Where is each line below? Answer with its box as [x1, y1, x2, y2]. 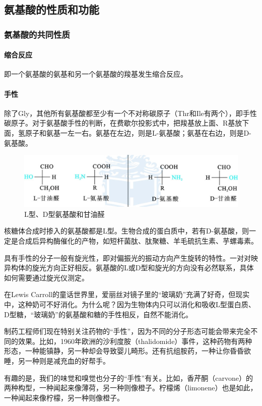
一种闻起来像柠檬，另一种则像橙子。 [4, 392, 124, 402]
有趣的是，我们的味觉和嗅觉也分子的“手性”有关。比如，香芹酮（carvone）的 [4, 372, 253, 383]
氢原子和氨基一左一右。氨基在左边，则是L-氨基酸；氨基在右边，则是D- [18, 128, 251, 138]
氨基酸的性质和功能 [4, 2, 99, 17]
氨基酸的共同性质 [4, 28, 70, 40]
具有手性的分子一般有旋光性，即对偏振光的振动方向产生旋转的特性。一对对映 [4, 252, 258, 263]
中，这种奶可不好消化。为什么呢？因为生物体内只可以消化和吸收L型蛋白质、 [4, 299, 255, 310]
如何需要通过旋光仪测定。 [4, 272, 89, 282]
